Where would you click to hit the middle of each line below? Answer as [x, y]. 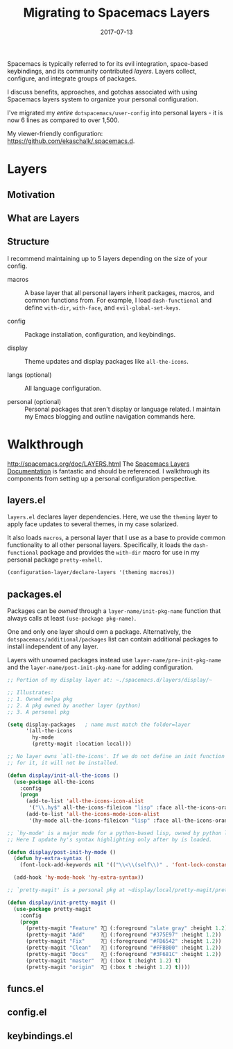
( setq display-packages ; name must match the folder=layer [99, 724]
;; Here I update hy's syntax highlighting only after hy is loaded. [110, 839]
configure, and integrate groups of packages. [72, 78]
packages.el [35, 594]
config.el [27, 1013]
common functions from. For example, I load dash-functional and [118, 300]
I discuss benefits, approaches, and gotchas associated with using [102, 92]
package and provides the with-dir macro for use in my [120, 553]
